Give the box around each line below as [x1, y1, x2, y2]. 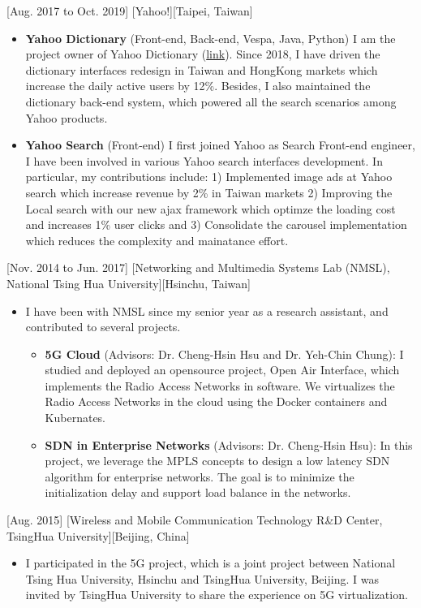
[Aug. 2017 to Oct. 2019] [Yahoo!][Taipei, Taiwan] [6, 2, 253, 19]
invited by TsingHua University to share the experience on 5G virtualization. [25, 586, 408, 603]
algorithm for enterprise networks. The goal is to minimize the [45, 468, 354, 485]
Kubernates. [45, 409, 106, 426]
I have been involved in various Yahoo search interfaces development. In [25, 152, 383, 169]
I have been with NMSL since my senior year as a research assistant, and [25, 302, 389, 319]
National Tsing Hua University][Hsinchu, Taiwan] [6, 274, 251, 291]
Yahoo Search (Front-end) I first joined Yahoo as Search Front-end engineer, [25, 136, 415, 153]
